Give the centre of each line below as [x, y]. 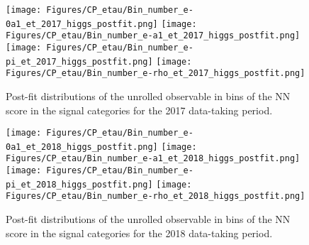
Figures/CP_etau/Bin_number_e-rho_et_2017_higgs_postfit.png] [156, 73]
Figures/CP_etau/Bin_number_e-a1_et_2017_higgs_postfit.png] [153, 36]
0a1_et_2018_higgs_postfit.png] [82, 147]
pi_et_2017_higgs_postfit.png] [79, 61]
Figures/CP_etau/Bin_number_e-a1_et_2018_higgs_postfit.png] [153, 159]
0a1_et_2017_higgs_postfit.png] [82, 24]
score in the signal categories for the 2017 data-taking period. [139, 110]
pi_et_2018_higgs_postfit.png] [79, 184]
